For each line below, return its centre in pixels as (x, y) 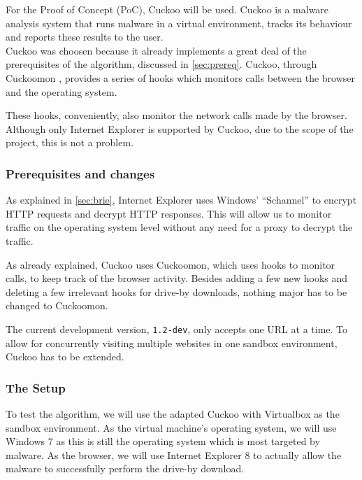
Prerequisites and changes (80, 173)
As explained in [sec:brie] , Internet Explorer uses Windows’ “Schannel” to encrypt (181, 200)
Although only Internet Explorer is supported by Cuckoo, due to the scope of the (180, 128)
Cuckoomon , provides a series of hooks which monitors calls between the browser (181, 77)
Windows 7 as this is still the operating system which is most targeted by (163, 441)
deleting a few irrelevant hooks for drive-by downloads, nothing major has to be (176, 291)
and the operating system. (61, 91)
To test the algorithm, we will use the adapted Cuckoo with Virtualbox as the (173, 413)
